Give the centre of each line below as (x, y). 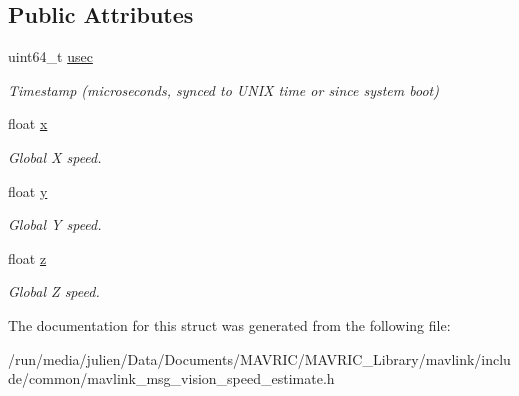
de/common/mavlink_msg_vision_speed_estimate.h (171, 378)
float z (27, 257)
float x (28, 123)
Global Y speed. (55, 224)
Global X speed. (55, 156)
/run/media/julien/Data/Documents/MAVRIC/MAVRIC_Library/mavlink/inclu (259, 358)
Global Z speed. (54, 291)
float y (28, 190)
